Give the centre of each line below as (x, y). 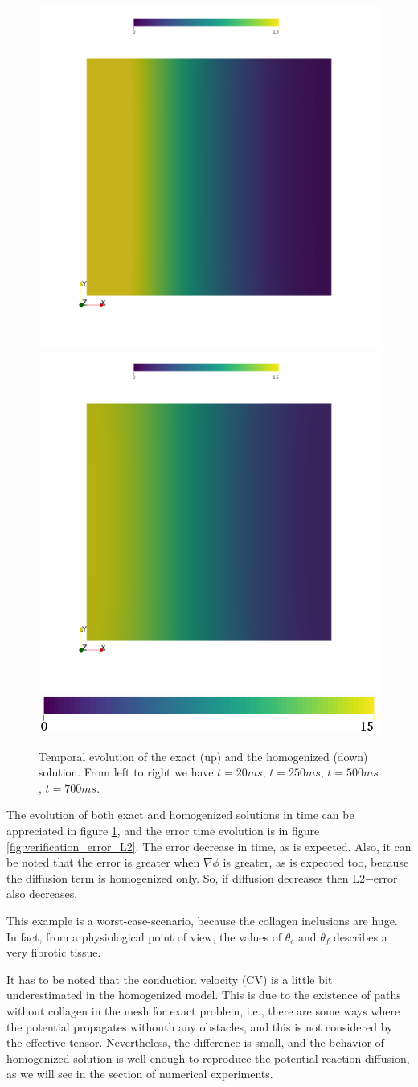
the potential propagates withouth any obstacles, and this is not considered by (200, 1026)
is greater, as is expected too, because (316, 862)
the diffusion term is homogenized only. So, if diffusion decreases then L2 (186, 877)
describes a (361, 936)
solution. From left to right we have (126, 772)
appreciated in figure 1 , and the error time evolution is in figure (163, 830)
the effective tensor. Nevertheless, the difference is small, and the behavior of (195, 1042)
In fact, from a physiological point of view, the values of (144, 936)
